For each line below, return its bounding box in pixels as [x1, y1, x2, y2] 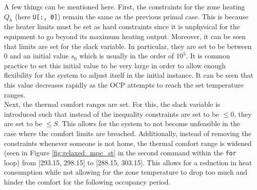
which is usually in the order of [79, 50, 174, 61]
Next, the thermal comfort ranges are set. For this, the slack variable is [4, 99, 220, 109]
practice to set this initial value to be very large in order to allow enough [4, 60, 226, 70]
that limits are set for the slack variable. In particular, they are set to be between [4, 41, 252, 51]
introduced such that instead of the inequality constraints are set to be [4, 108, 219, 119]
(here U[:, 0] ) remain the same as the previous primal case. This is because [15, 11, 249, 21]
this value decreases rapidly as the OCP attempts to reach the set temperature [4, 79, 244, 90]
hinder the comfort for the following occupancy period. [4, 176, 171, 187]
